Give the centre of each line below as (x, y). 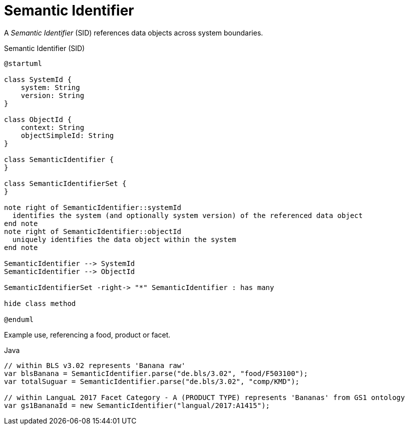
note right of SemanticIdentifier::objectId (93, 231)
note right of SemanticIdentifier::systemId (93, 207)
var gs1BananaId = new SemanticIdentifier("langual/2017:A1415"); (137, 405)
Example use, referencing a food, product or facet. (87, 334)
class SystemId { (38, 79)
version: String (53, 95)
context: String (53, 127)
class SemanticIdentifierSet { (65, 183)
